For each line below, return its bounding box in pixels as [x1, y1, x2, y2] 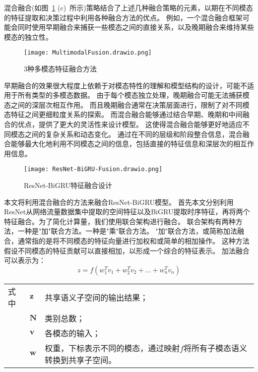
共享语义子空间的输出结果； [45, 291, 148, 303]
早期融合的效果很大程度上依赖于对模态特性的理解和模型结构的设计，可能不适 [4, 80, 254, 90]
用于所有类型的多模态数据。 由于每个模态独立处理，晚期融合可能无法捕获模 [4, 90, 250, 100]
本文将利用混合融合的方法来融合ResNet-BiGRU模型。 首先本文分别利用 [4, 196, 234, 207]
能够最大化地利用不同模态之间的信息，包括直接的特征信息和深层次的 [10, 138, 233, 149]
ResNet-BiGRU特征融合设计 [24, 180, 113, 190]
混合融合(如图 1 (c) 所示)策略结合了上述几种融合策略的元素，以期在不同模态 [4, 2, 253, 12]
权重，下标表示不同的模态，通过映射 [45, 342, 180, 354]
